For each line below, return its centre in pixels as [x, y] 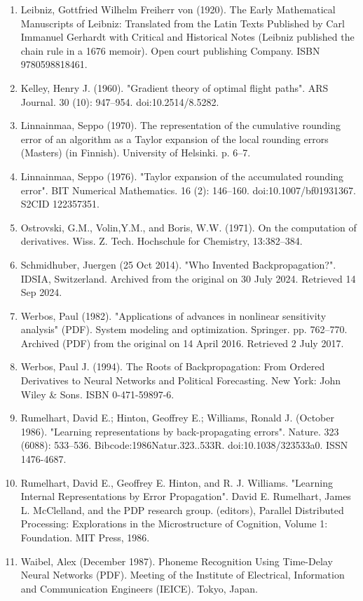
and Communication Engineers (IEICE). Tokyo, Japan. [139, 588]
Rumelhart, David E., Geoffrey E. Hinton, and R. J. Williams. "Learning [177, 482]
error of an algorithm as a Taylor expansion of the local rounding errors [174, 139]
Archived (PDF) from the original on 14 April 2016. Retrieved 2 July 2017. [182, 343]
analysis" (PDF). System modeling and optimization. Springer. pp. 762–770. [184, 329]
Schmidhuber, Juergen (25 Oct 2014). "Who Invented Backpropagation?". [178, 264]
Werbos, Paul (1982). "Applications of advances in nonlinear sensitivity [173, 315]
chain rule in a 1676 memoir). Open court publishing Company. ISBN [170, 50]
